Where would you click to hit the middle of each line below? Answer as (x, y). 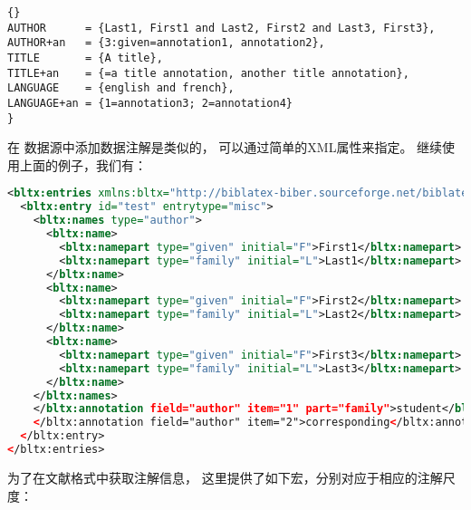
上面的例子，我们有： (83, 164)
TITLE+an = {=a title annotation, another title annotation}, (208, 73)
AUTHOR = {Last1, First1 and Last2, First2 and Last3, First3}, (221, 28)
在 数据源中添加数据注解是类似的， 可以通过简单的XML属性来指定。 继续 (225, 147)
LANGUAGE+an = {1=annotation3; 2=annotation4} (150, 103)
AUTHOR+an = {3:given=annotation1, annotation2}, (166, 43)
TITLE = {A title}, (85, 58)
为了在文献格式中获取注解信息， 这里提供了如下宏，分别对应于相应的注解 (225, 477)
